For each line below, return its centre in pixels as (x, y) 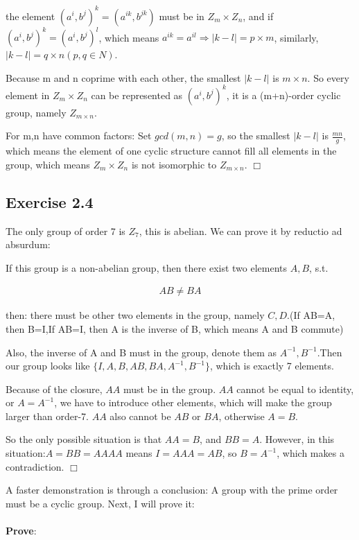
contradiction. (35, 466)
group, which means (48, 164)
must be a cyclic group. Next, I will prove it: (100, 503)
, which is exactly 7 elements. (272, 366)
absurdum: (28, 244)
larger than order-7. (47, 416)
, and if (258, 16)
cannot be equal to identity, (295, 389)
